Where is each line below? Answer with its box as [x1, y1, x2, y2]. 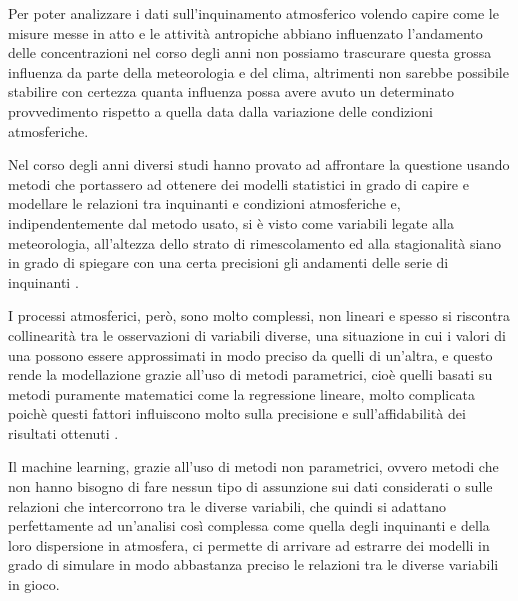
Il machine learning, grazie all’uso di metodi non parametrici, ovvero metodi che [8, 456, 499, 477]
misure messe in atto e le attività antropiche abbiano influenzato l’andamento [8, 22, 483, 43]
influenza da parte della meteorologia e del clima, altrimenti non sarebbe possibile [8, 61, 509, 82]
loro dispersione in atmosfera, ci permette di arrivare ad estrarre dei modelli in [8, 534, 490, 555]
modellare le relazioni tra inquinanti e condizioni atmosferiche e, [8, 193, 401, 214]
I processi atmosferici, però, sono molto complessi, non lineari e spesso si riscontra [8, 305, 510, 326]
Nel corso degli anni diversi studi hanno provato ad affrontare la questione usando [8, 154, 510, 175]
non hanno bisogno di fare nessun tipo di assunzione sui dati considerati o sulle [8, 476, 493, 497]
